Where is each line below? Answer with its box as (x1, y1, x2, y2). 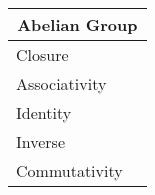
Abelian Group (17, 13, 138, 36)
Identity (16, 101, 72, 124)
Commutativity (16, 159, 123, 182)
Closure (16, 43, 69, 66)
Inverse (16, 130, 66, 153)
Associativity (16, 72, 107, 95)
